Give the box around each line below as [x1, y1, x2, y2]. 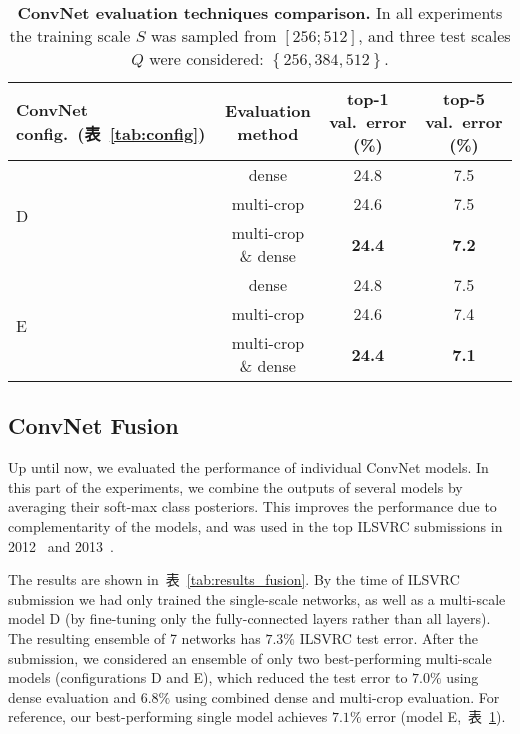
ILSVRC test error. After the [299, 627, 478, 648]
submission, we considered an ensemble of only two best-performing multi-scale [8, 647, 492, 668]
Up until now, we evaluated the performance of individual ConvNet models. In [8, 457, 489, 478]
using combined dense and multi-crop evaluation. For [174, 686, 500, 707]
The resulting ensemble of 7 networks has [8, 627, 261, 648]
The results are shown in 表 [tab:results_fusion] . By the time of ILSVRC [8, 569, 460, 590]
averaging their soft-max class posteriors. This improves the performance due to [8, 496, 497, 517]
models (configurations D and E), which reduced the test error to [8, 667, 408, 688]
